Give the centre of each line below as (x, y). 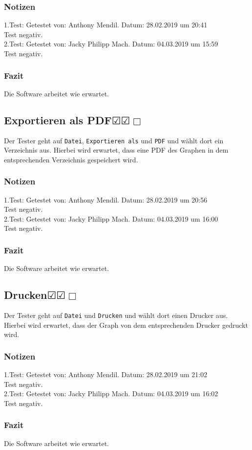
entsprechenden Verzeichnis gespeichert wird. (71, 159)
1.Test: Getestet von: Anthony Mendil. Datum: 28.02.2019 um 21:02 (106, 374)
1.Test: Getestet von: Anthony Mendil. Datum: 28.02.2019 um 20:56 (106, 199)
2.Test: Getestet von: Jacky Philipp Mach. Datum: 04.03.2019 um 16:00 (111, 218)
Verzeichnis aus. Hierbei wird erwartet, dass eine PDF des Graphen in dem (116, 150)
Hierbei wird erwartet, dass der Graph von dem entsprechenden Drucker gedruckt (126, 325)
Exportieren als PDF (58, 120)
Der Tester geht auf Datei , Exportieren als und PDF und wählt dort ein (114, 140)
